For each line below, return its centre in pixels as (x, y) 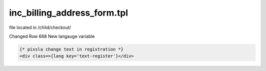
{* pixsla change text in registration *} (71, 49)
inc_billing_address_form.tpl (68, 13)
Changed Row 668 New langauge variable (52, 36)
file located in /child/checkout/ (40, 27)
